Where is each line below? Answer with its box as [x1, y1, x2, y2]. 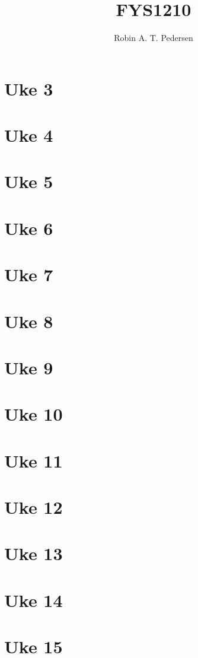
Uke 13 [4, 541, 63, 565]
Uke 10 [4, 402, 63, 426]
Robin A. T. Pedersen [114, 31, 193, 44]
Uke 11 [4, 448, 63, 472]
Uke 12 [4, 495, 63, 519]
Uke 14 [4, 587, 63, 612]
